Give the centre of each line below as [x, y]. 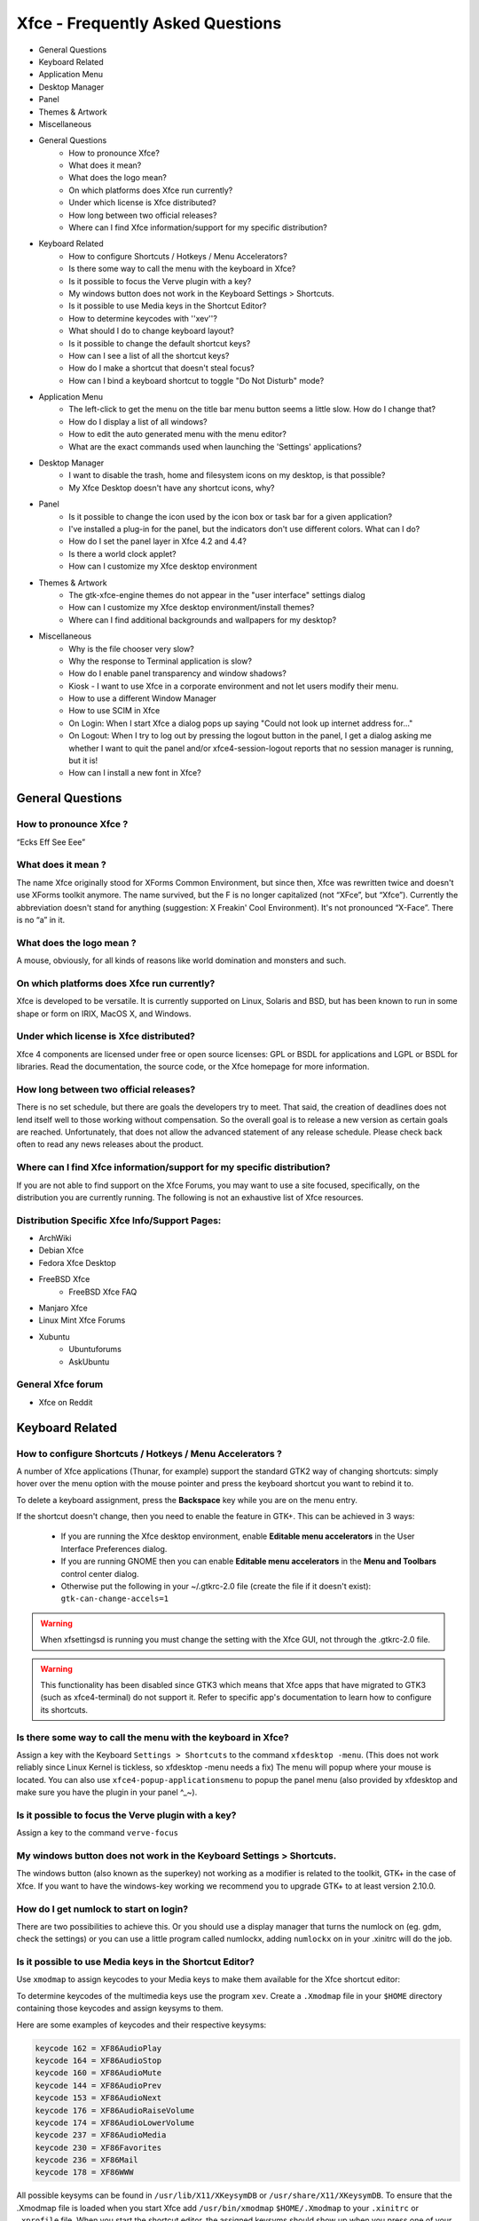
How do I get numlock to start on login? [102, 1908]
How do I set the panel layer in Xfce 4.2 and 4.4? [158, 541]
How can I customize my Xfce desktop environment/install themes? [192, 608]
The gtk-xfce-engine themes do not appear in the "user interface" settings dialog [217, 594]
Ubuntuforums [95, 1349]
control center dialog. [100, 1573]
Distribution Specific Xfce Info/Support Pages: [119, 1220]
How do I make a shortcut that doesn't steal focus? [161, 368]
